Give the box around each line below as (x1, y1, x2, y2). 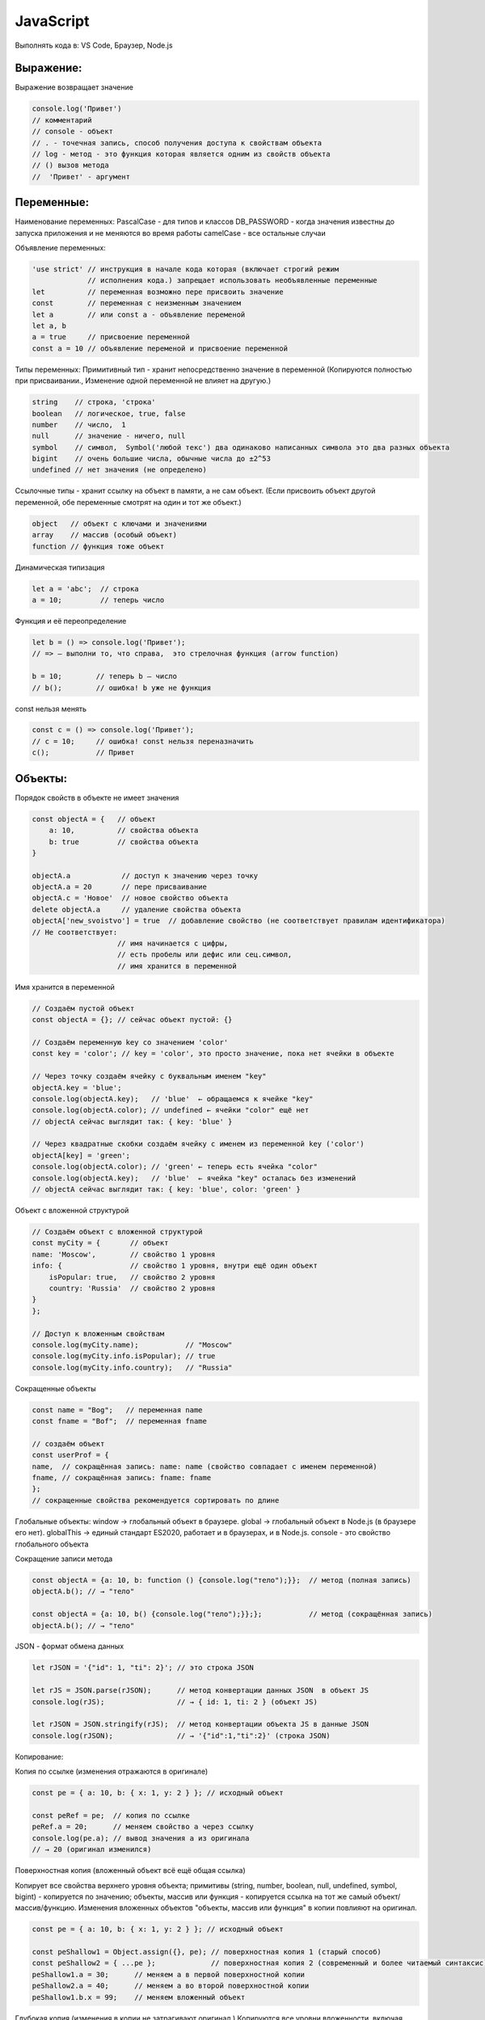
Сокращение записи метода (15, 1554, 113, 1563)
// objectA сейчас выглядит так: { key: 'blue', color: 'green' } (32, 1185, 301, 1194)
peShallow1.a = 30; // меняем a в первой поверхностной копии (32, 1970, 306, 1979)
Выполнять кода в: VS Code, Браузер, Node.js (15, 40, 173, 50)
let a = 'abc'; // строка (32, 584, 139, 593)
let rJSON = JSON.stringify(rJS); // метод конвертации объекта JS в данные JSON (32, 1719, 369, 1729)
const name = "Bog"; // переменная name (32, 1405, 203, 1414)
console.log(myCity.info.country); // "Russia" (32, 1362, 233, 1372)
